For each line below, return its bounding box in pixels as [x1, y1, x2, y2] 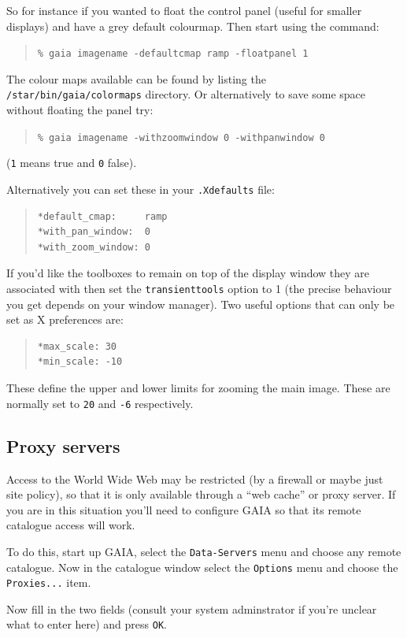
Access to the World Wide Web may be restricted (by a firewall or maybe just [6, 470, 383, 487]
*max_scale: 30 [37, 340, 117, 352]
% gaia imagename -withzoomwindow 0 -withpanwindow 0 [37, 132, 325, 143]
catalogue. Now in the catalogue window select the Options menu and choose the [6, 558, 398, 575]
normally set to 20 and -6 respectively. [6, 395, 194, 411]
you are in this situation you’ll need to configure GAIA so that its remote [6, 501, 361, 517]
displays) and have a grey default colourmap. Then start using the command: [6, 17, 379, 34]
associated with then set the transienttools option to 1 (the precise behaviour [6, 280, 392, 297]
